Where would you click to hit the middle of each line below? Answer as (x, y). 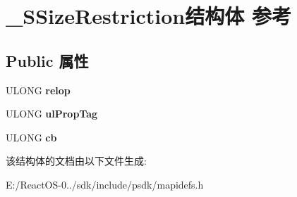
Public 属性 (47, 60)
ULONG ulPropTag (52, 114)
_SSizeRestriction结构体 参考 (148, 16)
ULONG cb (31, 137)
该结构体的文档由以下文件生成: (76, 161)
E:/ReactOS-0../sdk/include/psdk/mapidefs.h (105, 184)
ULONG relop (38, 90)
